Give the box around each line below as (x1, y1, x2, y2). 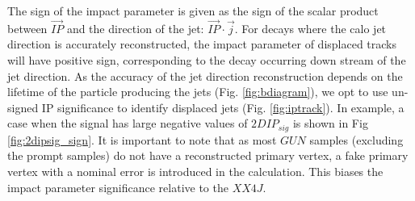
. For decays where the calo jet (234, 19, 387, 36)
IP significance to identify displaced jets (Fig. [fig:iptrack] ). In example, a (41, 98, 405, 115)
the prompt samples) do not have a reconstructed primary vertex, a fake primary (7, 147, 409, 164)
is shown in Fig (292, 115, 368, 132)
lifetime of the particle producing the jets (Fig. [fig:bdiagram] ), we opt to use (7, 83, 388, 100)
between (7, 19, 48, 36)
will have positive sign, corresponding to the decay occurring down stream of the (7, 52, 406, 68)
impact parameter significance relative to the (7, 178, 228, 195)
